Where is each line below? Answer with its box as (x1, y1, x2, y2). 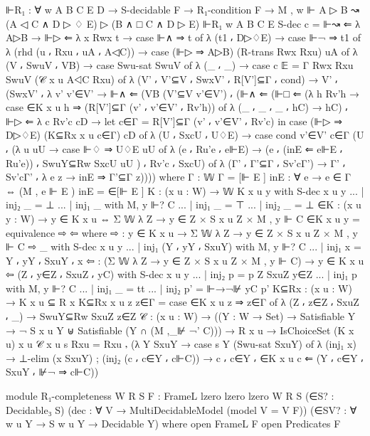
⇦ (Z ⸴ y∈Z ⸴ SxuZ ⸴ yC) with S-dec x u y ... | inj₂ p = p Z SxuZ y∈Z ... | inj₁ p (6, 267, 357, 282)
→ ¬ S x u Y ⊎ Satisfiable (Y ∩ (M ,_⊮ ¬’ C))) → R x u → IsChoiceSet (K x (6, 322, 354, 337)
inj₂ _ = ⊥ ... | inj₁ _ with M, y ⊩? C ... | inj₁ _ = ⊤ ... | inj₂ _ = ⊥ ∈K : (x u (6, 197, 361, 212)
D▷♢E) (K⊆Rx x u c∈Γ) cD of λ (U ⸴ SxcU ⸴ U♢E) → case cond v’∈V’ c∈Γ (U (6, 127, 364, 142)
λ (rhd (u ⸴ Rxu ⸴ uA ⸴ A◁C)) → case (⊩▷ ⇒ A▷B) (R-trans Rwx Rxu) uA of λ (6, 43, 358, 58)
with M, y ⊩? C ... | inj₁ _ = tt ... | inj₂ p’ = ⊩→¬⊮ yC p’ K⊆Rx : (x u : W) (6, 280, 352, 295)
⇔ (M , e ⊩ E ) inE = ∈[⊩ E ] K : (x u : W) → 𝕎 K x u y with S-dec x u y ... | (6, 183, 364, 198)
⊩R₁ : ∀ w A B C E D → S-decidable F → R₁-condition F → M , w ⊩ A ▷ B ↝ (6, 2, 360, 16)
